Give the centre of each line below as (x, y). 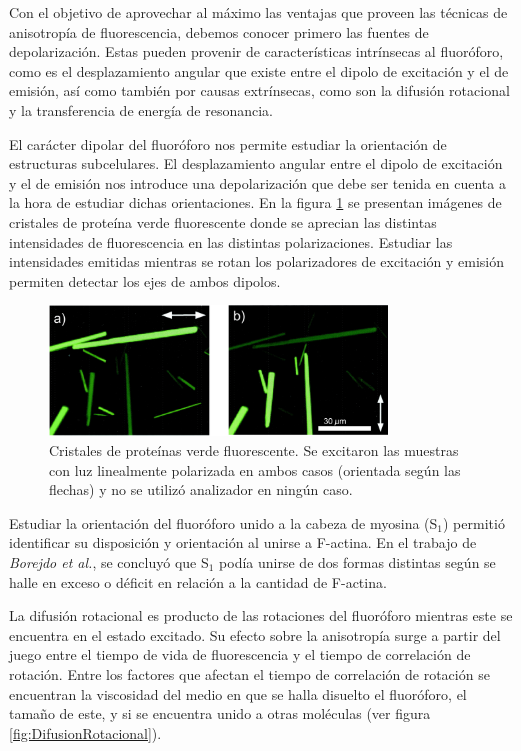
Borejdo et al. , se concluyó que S (109, 562)
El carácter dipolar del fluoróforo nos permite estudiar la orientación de (228, 143)
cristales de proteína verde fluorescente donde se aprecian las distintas (223, 221)
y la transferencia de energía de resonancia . (141, 109)
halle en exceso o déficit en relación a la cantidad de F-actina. (198, 581)
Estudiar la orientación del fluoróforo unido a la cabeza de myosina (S (223, 522)
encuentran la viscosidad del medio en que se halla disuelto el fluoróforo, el (238, 693)
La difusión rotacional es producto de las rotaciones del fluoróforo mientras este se (261, 615)
